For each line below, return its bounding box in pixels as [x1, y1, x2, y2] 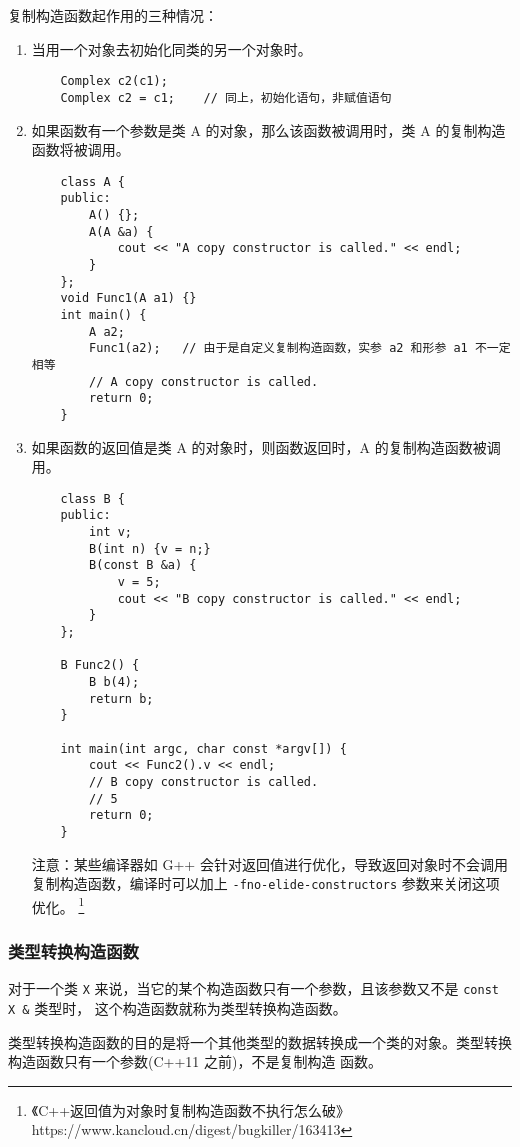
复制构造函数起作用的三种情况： [8, 5, 218, 25]
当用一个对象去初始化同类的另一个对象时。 [31, 38, 312, 59]
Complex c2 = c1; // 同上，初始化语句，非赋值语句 [60, 90, 392, 105]
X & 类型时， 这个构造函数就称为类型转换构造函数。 [8, 997, 347, 1018]
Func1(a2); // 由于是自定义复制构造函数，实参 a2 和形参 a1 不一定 [89, 341, 511, 356]
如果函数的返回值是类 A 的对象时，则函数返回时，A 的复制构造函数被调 [31, 436, 501, 457]
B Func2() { [60, 658, 140, 673]
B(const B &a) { [89, 558, 197, 573]
